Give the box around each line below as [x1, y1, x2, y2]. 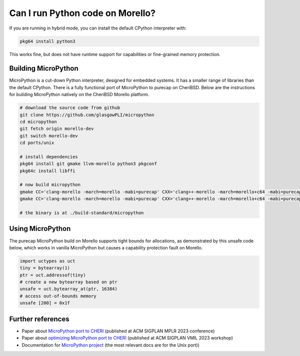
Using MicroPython [9, 224, 71, 233]
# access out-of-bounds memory [19, 293, 97, 299]
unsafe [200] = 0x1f [19, 300, 70, 306]
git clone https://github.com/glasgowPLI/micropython [19, 112, 154, 118]
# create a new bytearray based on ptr [19, 279, 117, 285]
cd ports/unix [19, 140, 54, 146]
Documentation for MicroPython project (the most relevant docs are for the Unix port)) [21, 342, 200, 348]
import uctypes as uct [19, 258, 75, 264]
